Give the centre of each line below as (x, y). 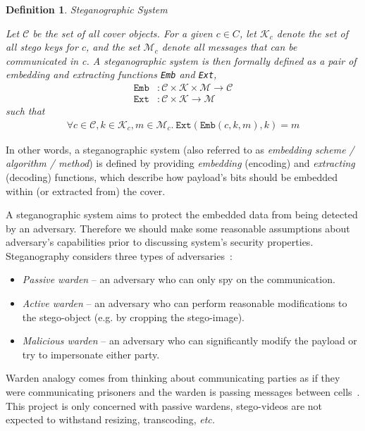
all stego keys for (42, 47)
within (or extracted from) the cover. (86, 190)
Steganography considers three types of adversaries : (119, 255)
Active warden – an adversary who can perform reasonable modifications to (185, 303)
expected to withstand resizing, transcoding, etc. (111, 419)
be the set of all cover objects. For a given (123, 33)
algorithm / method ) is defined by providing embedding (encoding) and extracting (180, 163)
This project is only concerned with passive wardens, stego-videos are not (164, 405)
